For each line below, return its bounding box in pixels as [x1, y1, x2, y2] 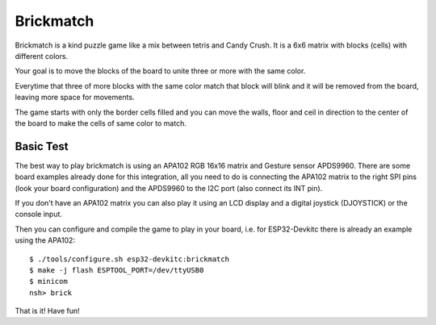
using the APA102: [15, 235, 76, 245]
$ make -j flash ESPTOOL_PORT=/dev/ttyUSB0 [29, 265, 204, 274]
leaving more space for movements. [15, 93, 135, 102]
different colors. [15, 51, 69, 60]
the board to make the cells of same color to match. [15, 118, 187, 128]
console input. [15, 210, 63, 219]
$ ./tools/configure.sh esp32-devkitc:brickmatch [29, 254, 230, 264]
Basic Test [15, 140, 69, 153]
